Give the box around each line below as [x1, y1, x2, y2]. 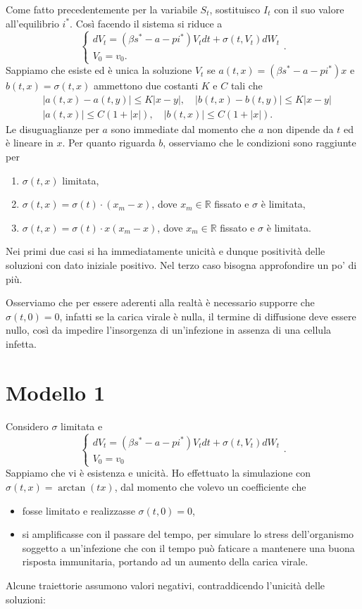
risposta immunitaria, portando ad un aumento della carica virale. [22, 554, 308, 569]
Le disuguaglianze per [6, 121, 99, 136]
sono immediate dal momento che [111, 121, 256, 136]
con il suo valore [274, 2, 344, 16]
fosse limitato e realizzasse [22, 503, 135, 517]
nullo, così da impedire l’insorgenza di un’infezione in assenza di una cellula [6, 322, 332, 337]
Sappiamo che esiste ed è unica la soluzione [6, 63, 192, 77]
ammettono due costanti [93, 78, 199, 93]
